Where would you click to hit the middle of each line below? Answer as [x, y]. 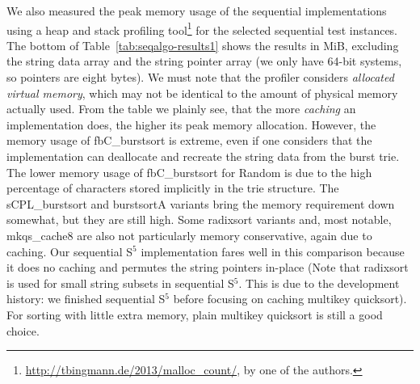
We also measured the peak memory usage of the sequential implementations [197, 11]
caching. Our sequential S [70, 251]
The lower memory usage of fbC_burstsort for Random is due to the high [189, 172]
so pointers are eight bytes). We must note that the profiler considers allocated [200, 77]
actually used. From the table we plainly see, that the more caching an [181, 109]
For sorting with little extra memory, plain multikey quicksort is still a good [195, 314]
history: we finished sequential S [86, 299]
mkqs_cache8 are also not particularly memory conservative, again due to [189, 235]
